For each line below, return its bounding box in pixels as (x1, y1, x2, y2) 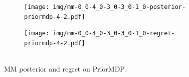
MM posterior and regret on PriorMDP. (4, 64, 126, 74)
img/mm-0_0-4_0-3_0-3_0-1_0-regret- (53, 30, 175, 37)
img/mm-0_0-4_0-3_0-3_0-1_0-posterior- (53, 3, 186, 10)
